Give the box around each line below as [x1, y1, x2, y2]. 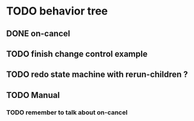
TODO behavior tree [6, 4, 108, 18]
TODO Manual [6, 90, 60, 100]
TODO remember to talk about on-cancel [6, 108, 128, 116]
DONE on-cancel [6, 28, 70, 39]
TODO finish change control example [6, 48, 148, 59]
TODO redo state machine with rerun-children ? [6, 70, 189, 80]
